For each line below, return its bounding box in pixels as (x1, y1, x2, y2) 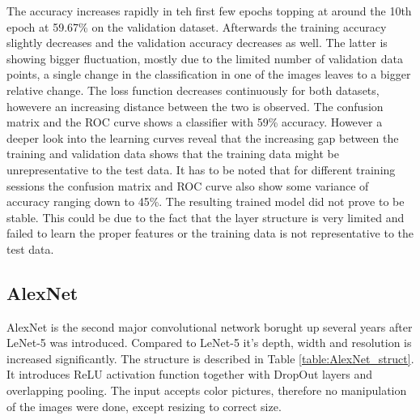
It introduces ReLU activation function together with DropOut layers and (6, 366, 373, 383)
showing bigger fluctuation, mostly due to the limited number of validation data (6, 49, 403, 66)
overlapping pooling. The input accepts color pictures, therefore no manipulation (6, 382, 407, 399)
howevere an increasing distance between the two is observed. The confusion (6, 97, 384, 114)
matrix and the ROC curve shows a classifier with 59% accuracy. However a (6, 114, 383, 131)
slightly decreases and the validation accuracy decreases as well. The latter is (6, 34, 388, 51)
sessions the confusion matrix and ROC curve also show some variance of (6, 177, 369, 194)
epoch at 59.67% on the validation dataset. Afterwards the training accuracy (6, 18, 387, 35)
